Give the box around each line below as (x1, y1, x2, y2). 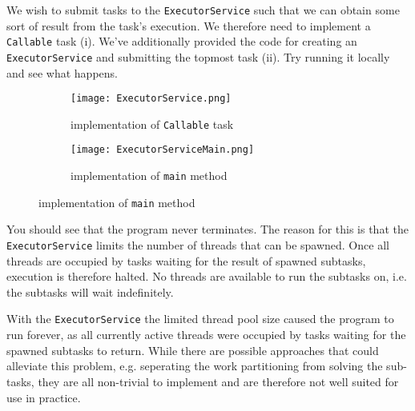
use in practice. (6, 389, 81, 405)
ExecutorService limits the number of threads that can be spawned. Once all (6, 237, 389, 253)
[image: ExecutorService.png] (71, 93, 232, 105)
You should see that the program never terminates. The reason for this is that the (6, 221, 409, 237)
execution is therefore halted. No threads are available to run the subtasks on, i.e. (6, 268, 407, 285)
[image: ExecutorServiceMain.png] (71, 144, 255, 156)
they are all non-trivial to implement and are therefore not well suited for (38, 373, 399, 389)
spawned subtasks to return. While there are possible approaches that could (6, 341, 379, 358)
